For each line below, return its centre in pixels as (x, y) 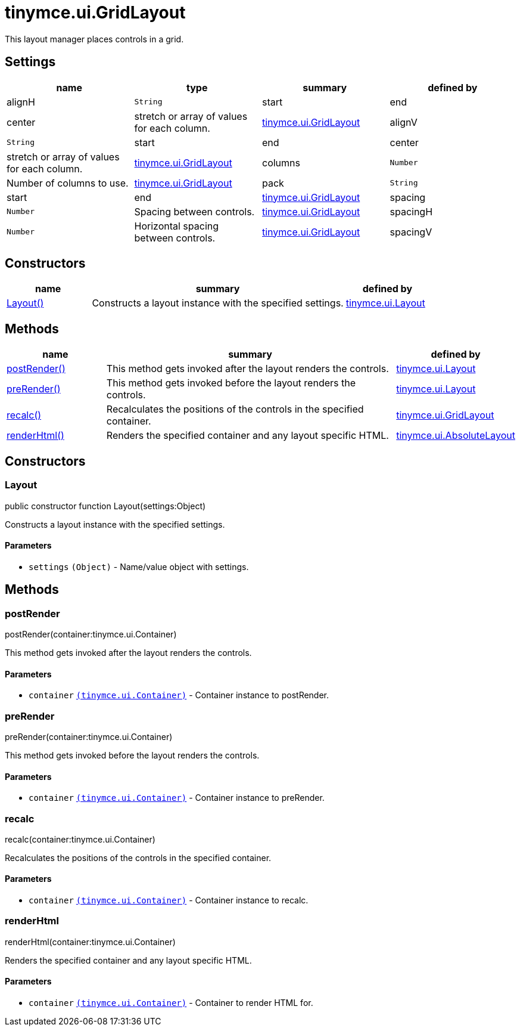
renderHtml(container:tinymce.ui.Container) (90, 942)
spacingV (411, 232)
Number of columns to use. (68, 183)
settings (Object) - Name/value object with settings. (139, 566)
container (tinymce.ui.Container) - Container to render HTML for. (171, 1003)
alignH (21, 102)
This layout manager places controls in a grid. (94, 39)
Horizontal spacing (177, 226)
